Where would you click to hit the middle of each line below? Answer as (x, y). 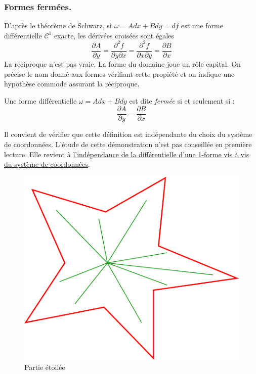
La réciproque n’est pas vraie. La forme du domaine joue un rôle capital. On (122, 63)
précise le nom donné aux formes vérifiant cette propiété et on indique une (119, 74)
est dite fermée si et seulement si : (182, 100)
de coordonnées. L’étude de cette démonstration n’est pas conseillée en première (128, 144)
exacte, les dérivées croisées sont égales (114, 35)
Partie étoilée (45, 367)
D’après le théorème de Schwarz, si (58, 26)
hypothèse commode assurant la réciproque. (72, 84)
